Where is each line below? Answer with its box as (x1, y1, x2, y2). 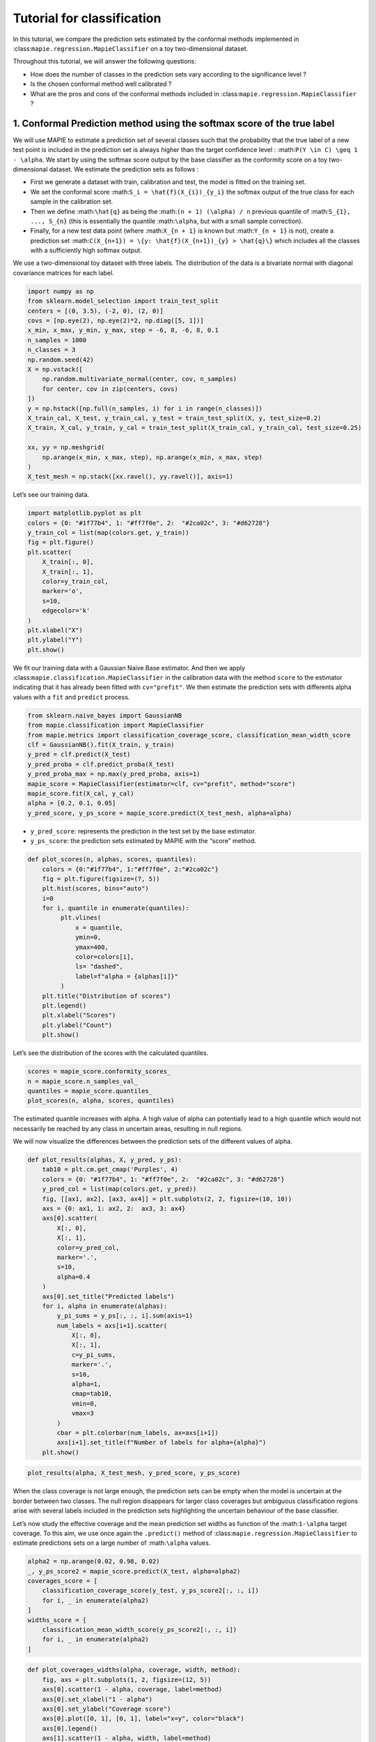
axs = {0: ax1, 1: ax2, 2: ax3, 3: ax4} (42, 1205, 186, 1212)
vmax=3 (71, 1410, 94, 1417)
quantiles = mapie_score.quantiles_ (27, 1087, 153, 1095)
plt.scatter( (27, 548, 72, 556)
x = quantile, (75, 923, 123, 932)
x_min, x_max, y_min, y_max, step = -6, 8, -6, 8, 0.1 (27, 326, 219, 334)
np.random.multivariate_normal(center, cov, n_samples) (42, 375, 237, 383)
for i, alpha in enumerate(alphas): (42, 1302, 167, 1310)
